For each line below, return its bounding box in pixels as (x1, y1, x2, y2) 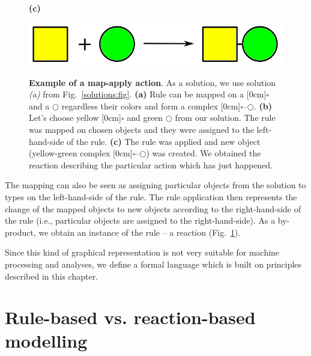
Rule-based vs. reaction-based (5, 305, 256, 330)
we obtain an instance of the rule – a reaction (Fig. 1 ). (38, 226, 241, 238)
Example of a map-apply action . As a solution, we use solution (29, 76, 276, 88)
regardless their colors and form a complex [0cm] (61, 99, 241, 112)
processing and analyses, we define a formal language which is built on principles (5, 257, 302, 270)
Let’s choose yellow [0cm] (29, 111, 121, 124)
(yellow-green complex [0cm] (29, 147, 133, 159)
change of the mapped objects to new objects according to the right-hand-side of (5, 202, 301, 215)
